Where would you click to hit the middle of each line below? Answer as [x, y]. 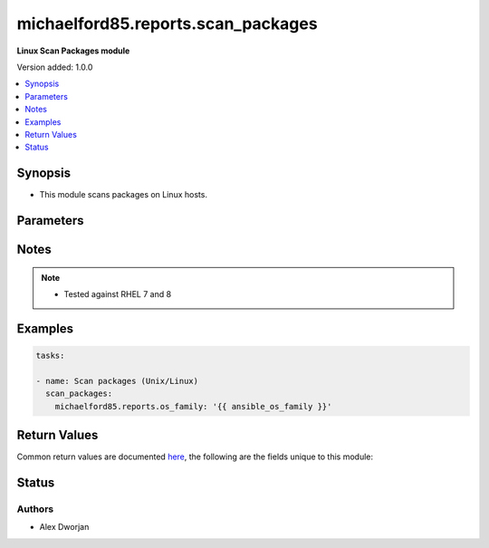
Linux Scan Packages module [73, 51]
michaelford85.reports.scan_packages [167, 24]
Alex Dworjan [64, 527]
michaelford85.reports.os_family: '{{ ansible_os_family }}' [193, 406]
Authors [35, 509]
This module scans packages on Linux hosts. [124, 195]
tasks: [50, 356]
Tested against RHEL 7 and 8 [118, 294]
